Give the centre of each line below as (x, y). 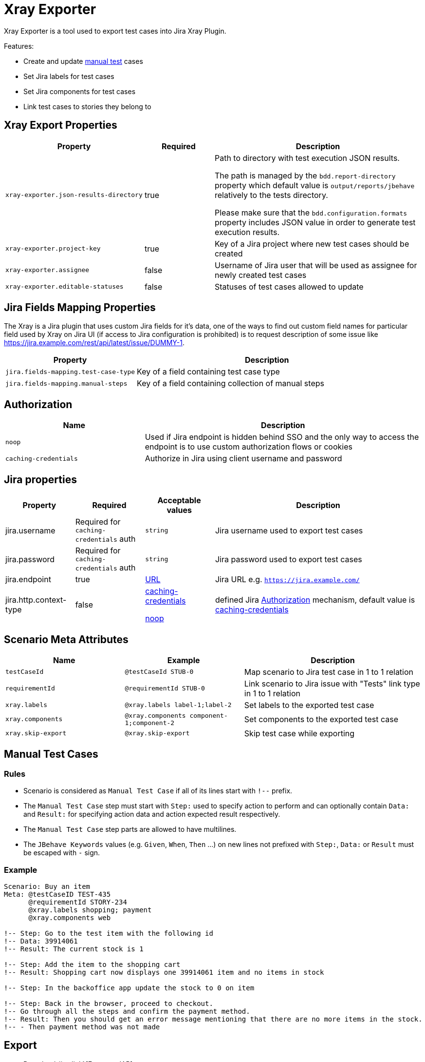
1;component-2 (150, 723)
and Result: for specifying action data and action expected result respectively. (152, 814)
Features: (19, 46)
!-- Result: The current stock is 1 (74, 949)
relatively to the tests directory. (271, 195)
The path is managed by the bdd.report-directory (305, 175)
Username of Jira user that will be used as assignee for (316, 265)
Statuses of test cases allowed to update (289, 286)
